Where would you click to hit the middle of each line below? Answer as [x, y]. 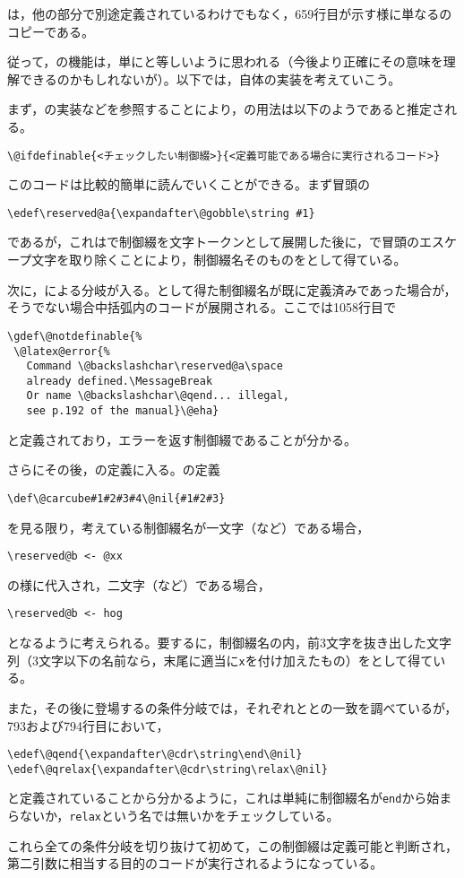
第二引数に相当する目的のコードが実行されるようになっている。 [195, 863]
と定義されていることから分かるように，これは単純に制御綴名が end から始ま [230, 798]
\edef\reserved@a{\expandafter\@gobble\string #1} [161, 213]
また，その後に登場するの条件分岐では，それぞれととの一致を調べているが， [232, 707]
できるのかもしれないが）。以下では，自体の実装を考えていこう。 [210, 78]
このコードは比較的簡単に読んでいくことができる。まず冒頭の [189, 184]
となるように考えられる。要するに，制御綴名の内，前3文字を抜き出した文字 [229, 643]
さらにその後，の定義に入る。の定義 [114, 469]
